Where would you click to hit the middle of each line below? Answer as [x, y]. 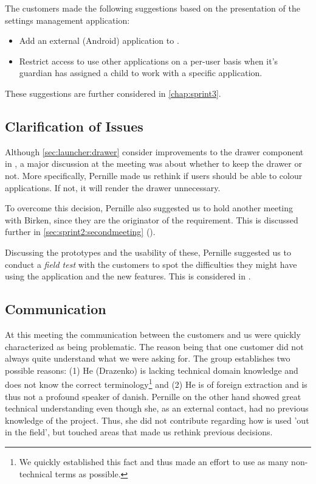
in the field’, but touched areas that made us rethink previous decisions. [139, 432]
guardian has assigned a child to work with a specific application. [141, 73]
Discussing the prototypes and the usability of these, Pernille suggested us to [148, 252]
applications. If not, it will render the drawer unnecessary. [113, 187]
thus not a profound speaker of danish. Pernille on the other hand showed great [153, 396]
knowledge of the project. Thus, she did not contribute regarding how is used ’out [157, 420]
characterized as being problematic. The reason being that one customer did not [154, 346]
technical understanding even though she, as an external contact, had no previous [157, 408]
